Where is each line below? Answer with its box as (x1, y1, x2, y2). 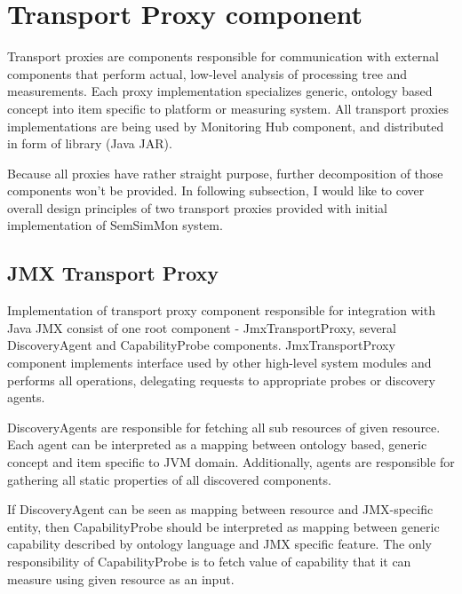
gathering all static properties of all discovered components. (7, 470, 331, 488)
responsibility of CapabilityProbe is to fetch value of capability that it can (7, 551, 411, 570)
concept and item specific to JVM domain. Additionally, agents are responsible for (7, 453, 455, 471)
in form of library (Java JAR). (7, 134, 172, 153)
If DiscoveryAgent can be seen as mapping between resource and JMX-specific (7, 500, 434, 519)
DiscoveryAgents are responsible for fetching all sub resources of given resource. (7, 417, 441, 436)
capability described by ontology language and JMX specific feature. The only (7, 535, 433, 553)
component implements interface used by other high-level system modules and (7, 353, 432, 372)
